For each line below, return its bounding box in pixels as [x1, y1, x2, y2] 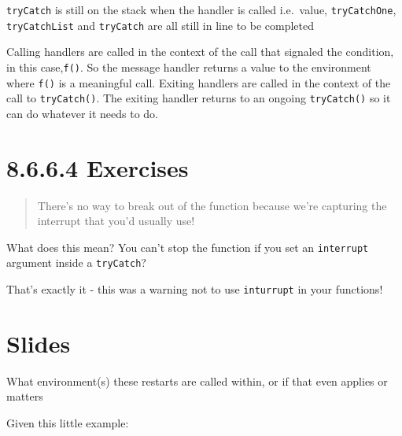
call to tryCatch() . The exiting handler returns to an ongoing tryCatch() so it [6, 90, 391, 106]
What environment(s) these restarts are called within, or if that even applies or [6, 372, 388, 389]
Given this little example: [6, 415, 129, 431]
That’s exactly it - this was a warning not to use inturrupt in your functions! [6, 281, 383, 297]
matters [6, 388, 43, 405]
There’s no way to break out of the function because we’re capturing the [37, 197, 387, 213]
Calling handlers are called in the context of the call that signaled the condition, [6, 43, 394, 60]
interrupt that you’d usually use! [37, 212, 195, 229]
